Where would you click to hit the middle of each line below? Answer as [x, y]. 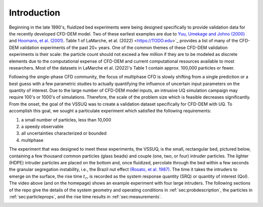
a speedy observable [42, 127]
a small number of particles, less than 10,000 [66, 120]
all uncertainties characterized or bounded [64, 133]
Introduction [35, 13]
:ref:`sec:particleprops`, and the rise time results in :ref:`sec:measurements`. [85, 196]
